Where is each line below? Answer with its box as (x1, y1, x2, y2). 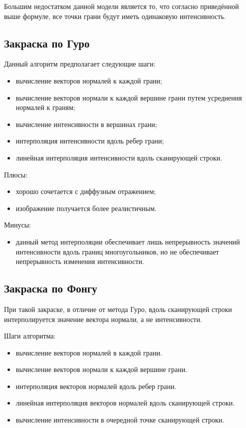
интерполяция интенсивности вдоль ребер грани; (15, 135, 164, 146)
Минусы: (4, 219, 31, 230)
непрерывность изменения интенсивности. (15, 256, 144, 266)
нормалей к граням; (15, 102, 75, 112)
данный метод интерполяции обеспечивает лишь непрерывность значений (15, 236, 240, 246)
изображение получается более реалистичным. (15, 202, 157, 213)
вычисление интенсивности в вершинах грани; (15, 118, 157, 129)
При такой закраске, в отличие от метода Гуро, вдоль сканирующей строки (4, 303, 232, 314)
